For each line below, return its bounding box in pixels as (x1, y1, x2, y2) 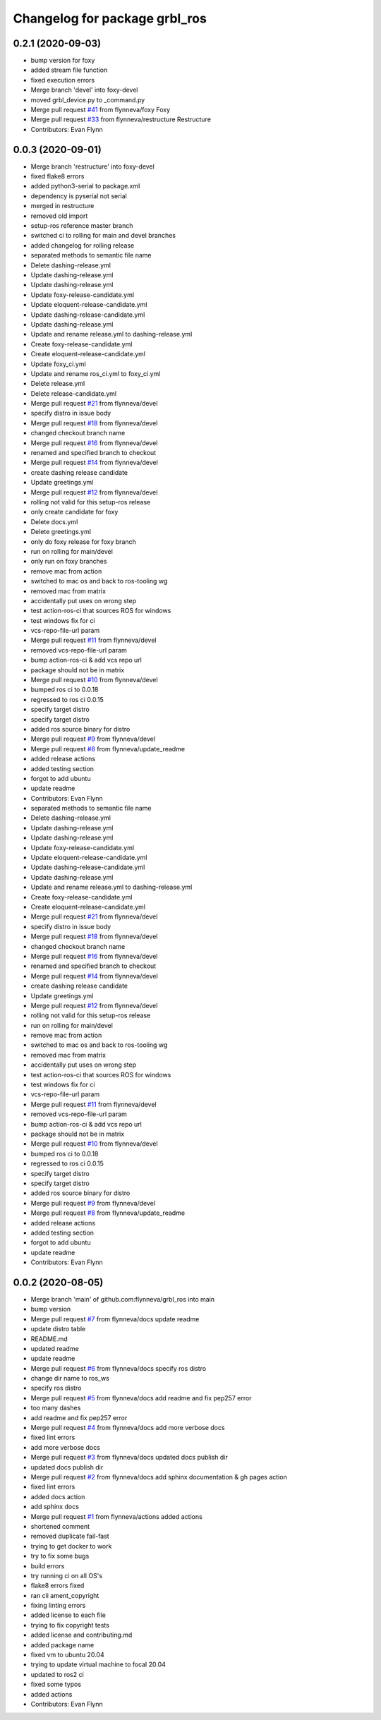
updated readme (30, 1344, 79, 1352)
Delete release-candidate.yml (30, 389, 116, 398)
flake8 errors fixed (30, 1581, 85, 1590)
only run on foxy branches (30, 557, 107, 566)
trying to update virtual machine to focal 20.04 (30, 1660, 166, 1668)
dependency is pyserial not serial (30, 191, 127, 200)
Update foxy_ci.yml (30, 360, 86, 368)
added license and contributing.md (30, 1630, 133, 1640)
